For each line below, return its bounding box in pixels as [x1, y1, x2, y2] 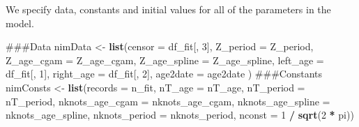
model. [6, 15, 34, 30]
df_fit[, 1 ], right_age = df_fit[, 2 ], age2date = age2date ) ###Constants [6, 66, 323, 81]
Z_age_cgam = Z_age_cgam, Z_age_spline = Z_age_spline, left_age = [6, 52, 324, 67]
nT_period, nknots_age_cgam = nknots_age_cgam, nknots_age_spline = [6, 94, 330, 108]
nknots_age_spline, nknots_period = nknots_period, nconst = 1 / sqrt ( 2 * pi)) [6, 107, 354, 122]
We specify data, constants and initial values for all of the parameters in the [6, 2, 331, 16]
